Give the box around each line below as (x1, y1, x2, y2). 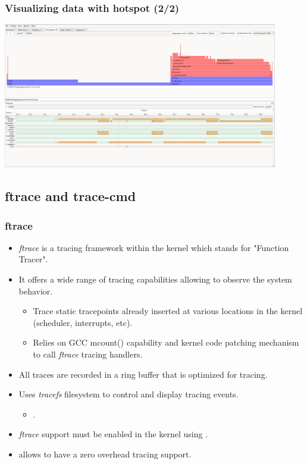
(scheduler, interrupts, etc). (33, 316, 133, 328)
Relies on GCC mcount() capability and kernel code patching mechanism (33, 336, 299, 349)
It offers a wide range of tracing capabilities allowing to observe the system (18, 273, 292, 286)
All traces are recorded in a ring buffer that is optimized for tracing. (18, 368, 268, 380)
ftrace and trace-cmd (5, 187, 136, 205)
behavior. (18, 284, 53, 297)
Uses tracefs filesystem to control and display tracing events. (18, 388, 239, 400)
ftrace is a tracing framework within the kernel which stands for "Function (18, 241, 289, 253)
